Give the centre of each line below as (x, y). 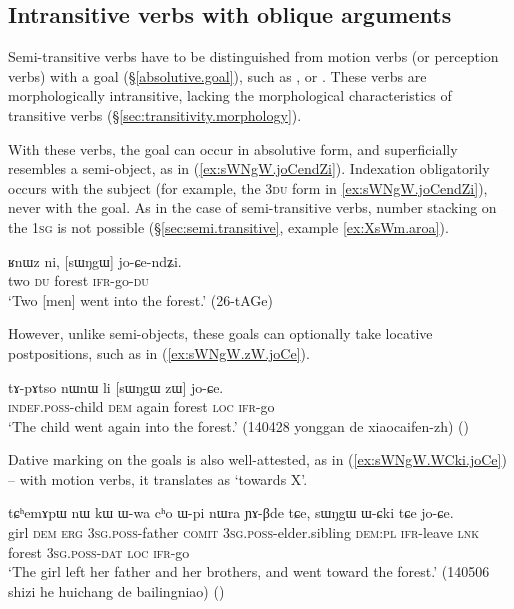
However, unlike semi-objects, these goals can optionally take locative (220, 333)
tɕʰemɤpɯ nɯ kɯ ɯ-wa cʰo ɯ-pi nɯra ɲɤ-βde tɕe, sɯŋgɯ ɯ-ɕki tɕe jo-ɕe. (231, 512)
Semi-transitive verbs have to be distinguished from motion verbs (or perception (253, 56)
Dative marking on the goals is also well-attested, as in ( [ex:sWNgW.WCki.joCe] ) (257, 459)
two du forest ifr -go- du (78, 280)
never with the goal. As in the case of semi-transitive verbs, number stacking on (252, 207)
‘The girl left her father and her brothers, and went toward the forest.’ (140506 (249, 571)
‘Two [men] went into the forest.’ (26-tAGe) (141, 299)
